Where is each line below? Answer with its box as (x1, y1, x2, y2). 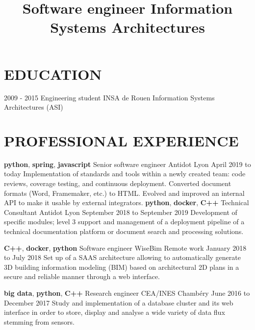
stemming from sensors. (4, 316, 75, 327)
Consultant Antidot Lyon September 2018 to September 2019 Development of (4, 207, 237, 217)
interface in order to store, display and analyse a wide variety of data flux (4, 307, 225, 317)
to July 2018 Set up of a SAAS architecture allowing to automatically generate (4, 252, 241, 262)
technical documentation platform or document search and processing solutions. (4, 226, 244, 236)
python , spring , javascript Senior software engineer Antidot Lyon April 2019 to (4, 159, 251, 169)
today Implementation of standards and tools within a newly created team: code (4, 168, 246, 179)
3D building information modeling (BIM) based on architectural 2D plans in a (4, 261, 239, 272)
